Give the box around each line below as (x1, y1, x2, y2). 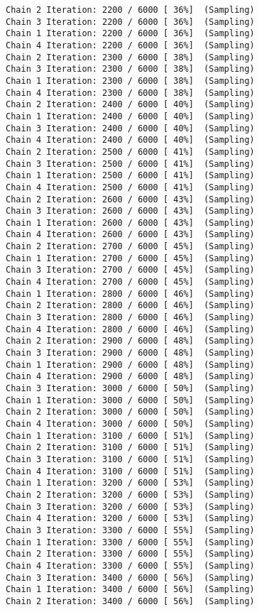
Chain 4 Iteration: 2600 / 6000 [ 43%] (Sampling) (6, 229, 255, 240)
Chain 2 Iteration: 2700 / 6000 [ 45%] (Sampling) (6, 241, 255, 252)
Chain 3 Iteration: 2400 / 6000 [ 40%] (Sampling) (6, 123, 255, 133)
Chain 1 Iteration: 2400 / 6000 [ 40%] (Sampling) (6, 111, 255, 121)
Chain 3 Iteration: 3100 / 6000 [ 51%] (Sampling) (6, 454, 255, 464)
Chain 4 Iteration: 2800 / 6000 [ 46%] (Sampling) (6, 324, 255, 334)
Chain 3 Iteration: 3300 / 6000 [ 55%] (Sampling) (6, 525, 255, 535)
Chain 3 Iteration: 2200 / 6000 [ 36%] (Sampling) (6, 16, 255, 27)
